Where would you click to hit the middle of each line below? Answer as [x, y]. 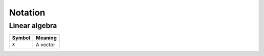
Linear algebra [33, 26]
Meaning [46, 38]
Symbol [21, 38]
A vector [46, 44]
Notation [27, 13]
